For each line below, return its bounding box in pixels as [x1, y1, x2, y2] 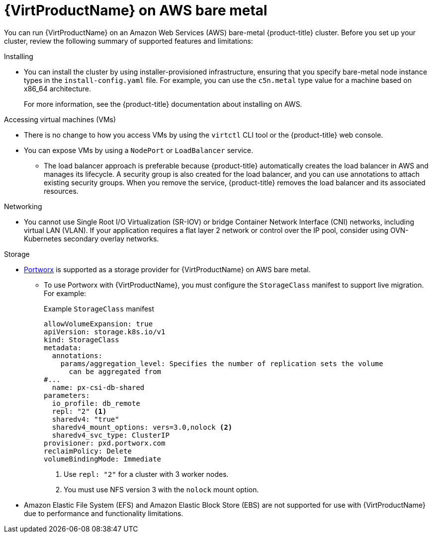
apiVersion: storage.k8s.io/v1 [44, 327, 166, 336]
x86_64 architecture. [24, 84, 91, 93]
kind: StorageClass [44, 335, 119, 344]
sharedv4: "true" [52, 415, 119, 423]
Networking [4, 202, 42, 211]
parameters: [44, 391, 90, 399]
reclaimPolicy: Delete [44, 447, 132, 455]
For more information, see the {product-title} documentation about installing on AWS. [24, 99, 302, 108]
